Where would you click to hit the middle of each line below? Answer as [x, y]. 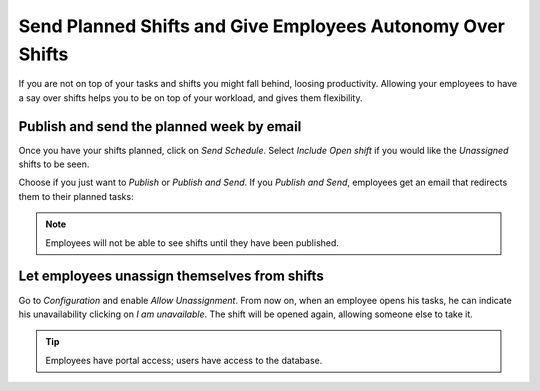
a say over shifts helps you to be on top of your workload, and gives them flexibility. [190, 97]
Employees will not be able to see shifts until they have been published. [192, 242]
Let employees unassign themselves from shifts [171, 276]
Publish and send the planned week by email [160, 126]
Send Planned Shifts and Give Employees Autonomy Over [261, 26]
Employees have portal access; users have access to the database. [184, 360]
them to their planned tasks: [76, 196]
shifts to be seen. [54, 164]
